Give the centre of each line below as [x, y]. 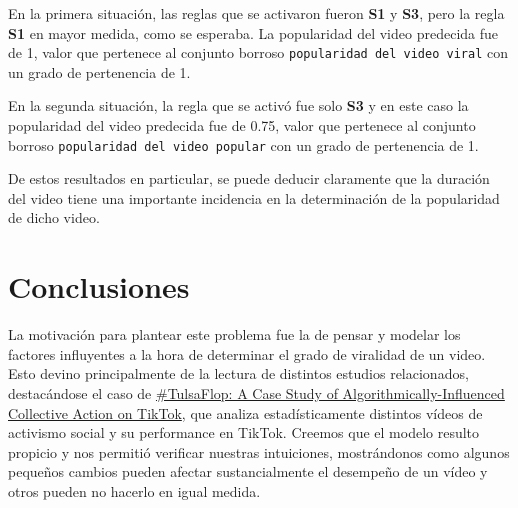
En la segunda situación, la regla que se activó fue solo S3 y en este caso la [238, 105]
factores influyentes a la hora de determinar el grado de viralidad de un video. [247, 353]
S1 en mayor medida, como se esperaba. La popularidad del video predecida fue [253, 32]
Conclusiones [99, 286]
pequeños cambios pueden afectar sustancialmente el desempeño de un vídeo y [248, 471]
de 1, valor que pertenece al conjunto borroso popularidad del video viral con [258, 52]
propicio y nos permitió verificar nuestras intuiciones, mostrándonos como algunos [259, 451]
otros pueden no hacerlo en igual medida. [134, 490]
